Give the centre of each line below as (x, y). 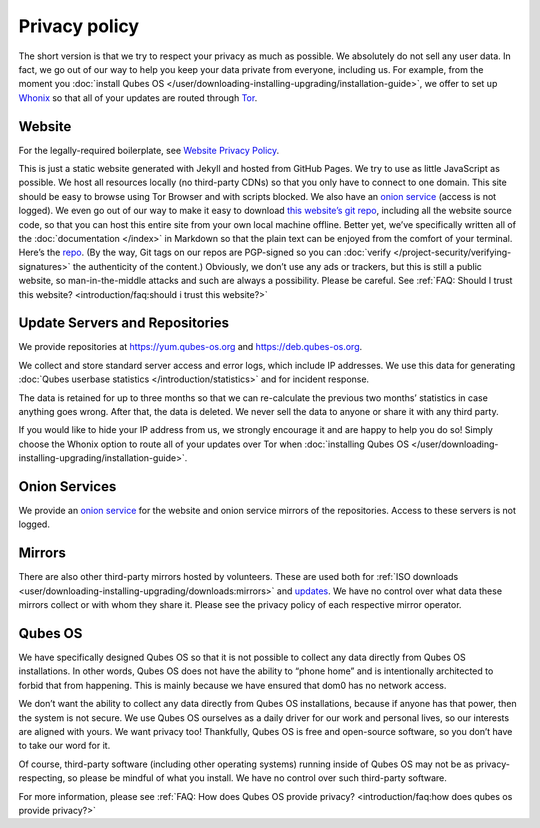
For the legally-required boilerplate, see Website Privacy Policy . (149, 150)
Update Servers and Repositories (124, 323)
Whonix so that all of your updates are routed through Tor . (138, 97)
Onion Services (67, 486)
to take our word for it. (64, 746)
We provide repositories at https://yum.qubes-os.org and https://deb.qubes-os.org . (190, 347)
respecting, (42, 778)
